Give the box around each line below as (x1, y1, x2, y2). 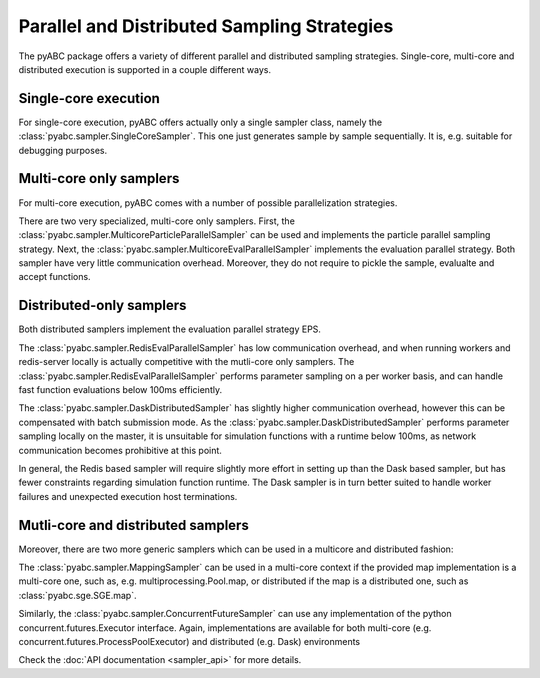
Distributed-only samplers (18, 297, 187, 314)
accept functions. (18, 271, 91, 283)
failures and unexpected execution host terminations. (18, 490, 238, 502)
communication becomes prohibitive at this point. (18, 444, 222, 456)
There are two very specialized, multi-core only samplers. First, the (18, 215, 295, 227)
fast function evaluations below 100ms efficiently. (18, 383, 223, 395)
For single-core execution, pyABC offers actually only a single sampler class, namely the (18, 116, 383, 128)
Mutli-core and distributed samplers (18, 516, 249, 534)
